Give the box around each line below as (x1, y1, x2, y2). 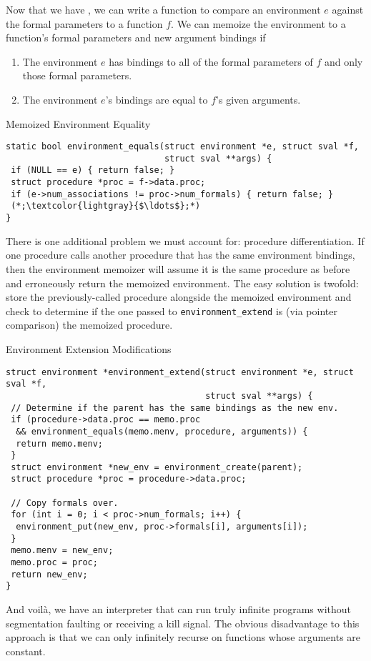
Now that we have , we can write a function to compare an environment (6, 2, 321, 16)
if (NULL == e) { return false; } (11, 165, 175, 176)
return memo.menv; (16, 438, 104, 449)
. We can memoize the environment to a (171, 16, 346, 31)
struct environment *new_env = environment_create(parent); (11, 462, 303, 472)
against (332, 2, 364, 16)
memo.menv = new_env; (11, 545, 114, 556)
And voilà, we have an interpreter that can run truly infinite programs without (6, 602, 352, 617)
